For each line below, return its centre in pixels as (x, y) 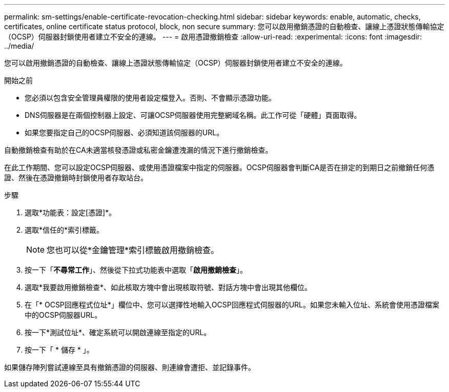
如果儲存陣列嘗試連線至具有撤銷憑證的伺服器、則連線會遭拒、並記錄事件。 (130, 367)
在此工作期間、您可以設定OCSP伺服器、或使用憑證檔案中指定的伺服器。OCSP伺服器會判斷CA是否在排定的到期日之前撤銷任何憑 (219, 167)
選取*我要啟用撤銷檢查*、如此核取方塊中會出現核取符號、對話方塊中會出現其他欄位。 (168, 287)
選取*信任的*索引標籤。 (64, 230)
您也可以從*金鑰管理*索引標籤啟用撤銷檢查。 (133, 250)
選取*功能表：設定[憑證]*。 (70, 212)
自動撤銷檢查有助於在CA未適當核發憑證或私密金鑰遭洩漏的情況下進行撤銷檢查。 (138, 150)
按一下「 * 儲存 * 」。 (59, 350)
